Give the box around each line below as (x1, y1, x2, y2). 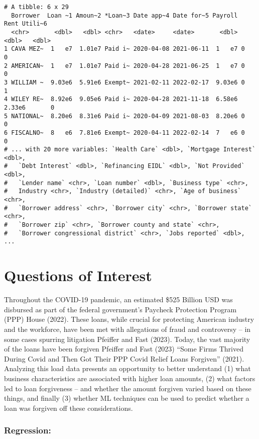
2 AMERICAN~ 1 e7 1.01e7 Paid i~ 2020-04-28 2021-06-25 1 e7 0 (4, 62, 245, 69)
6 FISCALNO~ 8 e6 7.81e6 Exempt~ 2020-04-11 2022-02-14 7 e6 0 (4, 129, 245, 136)
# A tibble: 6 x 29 (4, 4, 69, 11)
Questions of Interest (4, 265, 152, 286)
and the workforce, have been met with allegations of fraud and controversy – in (4, 323, 251, 334)
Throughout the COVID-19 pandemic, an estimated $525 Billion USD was (4, 294, 233, 305)
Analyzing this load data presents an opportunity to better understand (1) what (4, 363, 251, 374)
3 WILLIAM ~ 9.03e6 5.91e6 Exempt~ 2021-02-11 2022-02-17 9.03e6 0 (4, 78, 245, 86)
